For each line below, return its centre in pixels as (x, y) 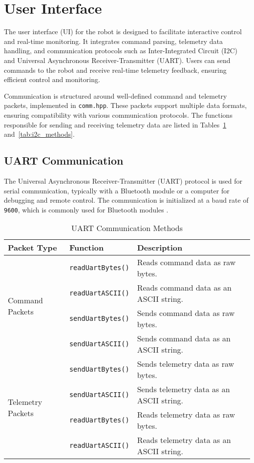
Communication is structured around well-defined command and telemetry (116, 95)
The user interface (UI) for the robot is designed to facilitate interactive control (123, 32)
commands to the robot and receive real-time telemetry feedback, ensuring (115, 70)
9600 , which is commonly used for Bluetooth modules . (86, 209)
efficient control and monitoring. (52, 79)
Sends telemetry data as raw (186, 364)
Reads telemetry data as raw (186, 415)
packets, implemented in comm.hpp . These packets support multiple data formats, (126, 105)
